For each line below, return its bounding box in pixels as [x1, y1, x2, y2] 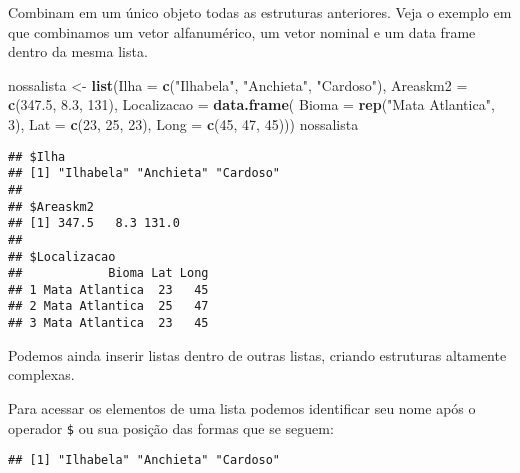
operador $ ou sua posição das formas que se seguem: [8, 417, 334, 438]
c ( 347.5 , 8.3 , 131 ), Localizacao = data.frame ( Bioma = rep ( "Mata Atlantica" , [8, 94, 495, 115]
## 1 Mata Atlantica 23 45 [8, 282, 209, 297]
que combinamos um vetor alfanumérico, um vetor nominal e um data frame [8, 21, 476, 42]
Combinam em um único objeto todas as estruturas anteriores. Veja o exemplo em [8, 2, 512, 22]
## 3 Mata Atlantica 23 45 [8, 316, 209, 331]
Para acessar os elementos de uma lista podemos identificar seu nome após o [8, 397, 476, 418]
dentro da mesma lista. [8, 41, 148, 62]
